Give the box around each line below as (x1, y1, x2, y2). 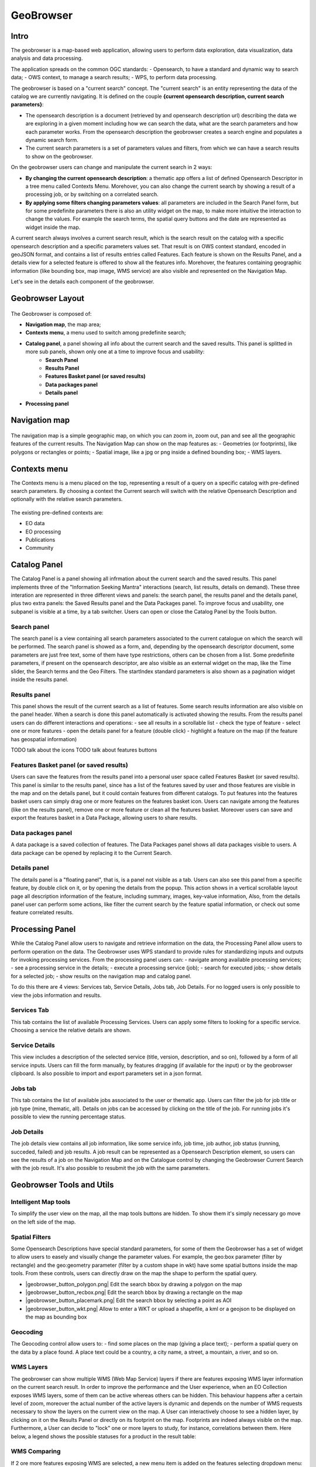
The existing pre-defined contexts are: (11, 509, 104, 516)
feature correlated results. (11, 909, 74, 916)
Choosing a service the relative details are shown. (11, 1027, 132, 1034)
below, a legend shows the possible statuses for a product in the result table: (11, 1432, 196, 1440)
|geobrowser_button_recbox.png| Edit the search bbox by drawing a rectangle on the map (25, 1289, 243, 1296)
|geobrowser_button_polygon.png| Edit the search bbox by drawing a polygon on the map (25, 1280, 242, 1287)
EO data (25, 520, 45, 527)
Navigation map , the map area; (25, 321, 101, 328)
